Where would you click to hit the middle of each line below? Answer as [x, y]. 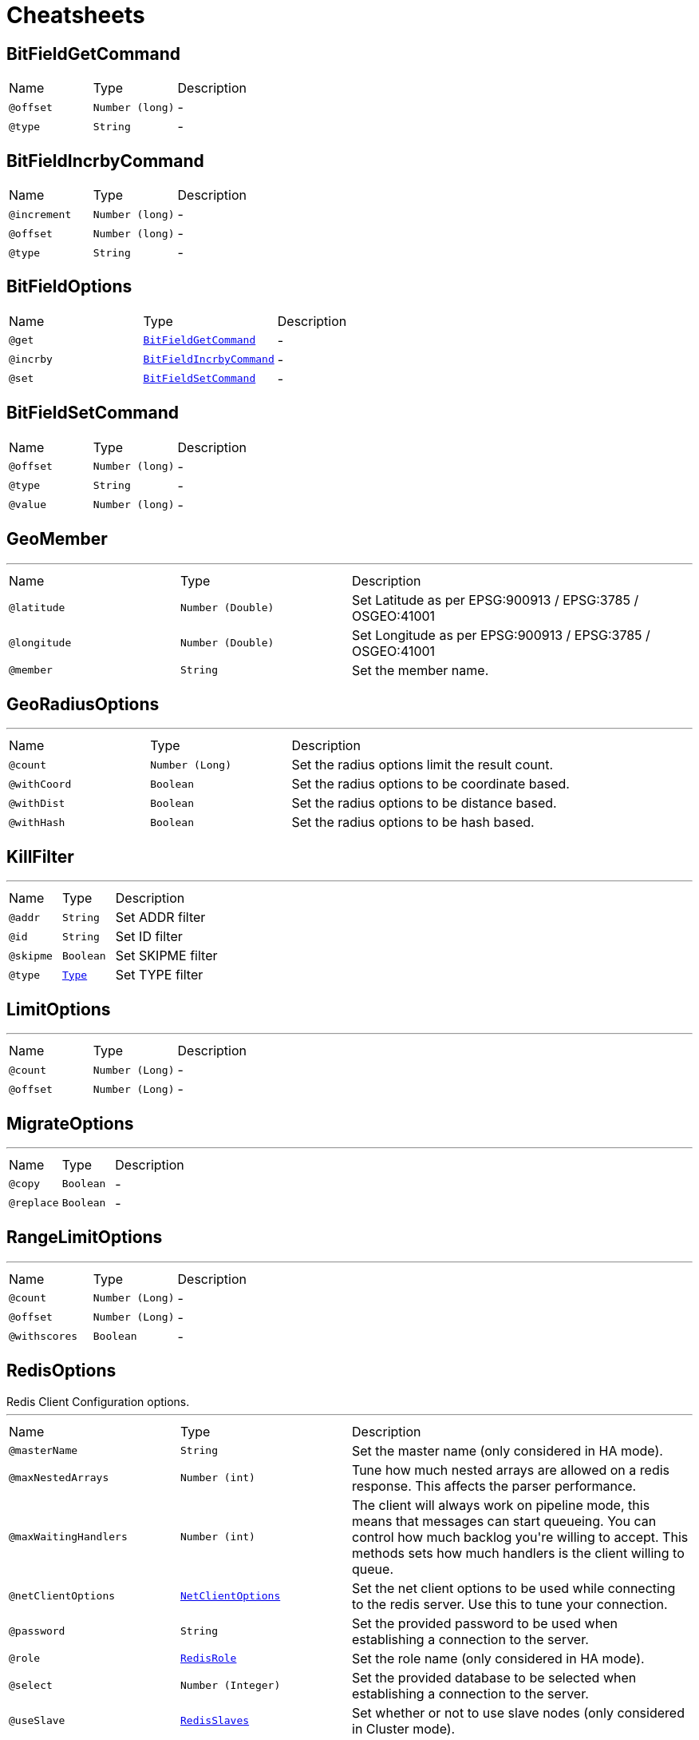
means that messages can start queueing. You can [504, 1521]
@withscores [43, 1337]
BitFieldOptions [69, 287]
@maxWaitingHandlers [68, 1537]
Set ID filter [149, 937]
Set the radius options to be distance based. [424, 803]
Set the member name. [421, 670]
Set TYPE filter [159, 975]
